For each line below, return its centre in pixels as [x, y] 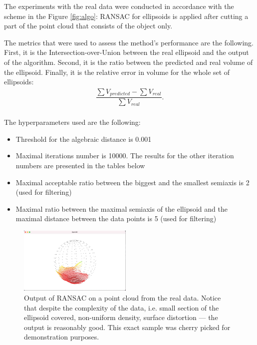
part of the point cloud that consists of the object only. [88, 26]
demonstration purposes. [62, 337]
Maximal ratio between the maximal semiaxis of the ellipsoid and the [122, 208]
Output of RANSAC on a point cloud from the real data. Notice [123, 298]
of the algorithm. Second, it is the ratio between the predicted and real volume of [128, 62]
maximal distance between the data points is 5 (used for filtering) [116, 218]
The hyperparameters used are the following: [72, 122]
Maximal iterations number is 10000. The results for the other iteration [125, 156]
